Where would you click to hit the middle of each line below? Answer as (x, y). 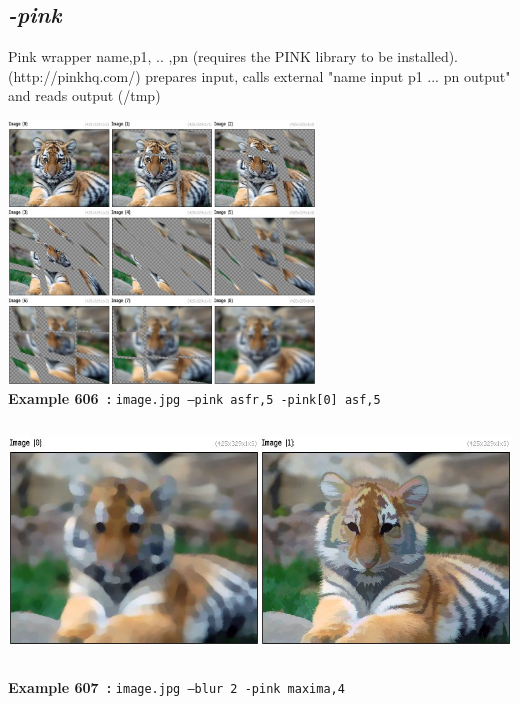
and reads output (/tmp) (84, 95)
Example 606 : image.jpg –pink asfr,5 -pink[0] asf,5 (194, 398)
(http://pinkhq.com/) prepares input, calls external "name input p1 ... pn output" (259, 75)
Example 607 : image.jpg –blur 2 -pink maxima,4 (176, 686)
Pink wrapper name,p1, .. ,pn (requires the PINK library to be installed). (233, 56)
